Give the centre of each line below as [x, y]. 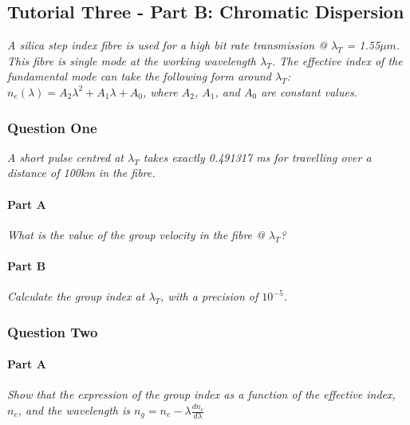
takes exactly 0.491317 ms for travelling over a [257, 157]
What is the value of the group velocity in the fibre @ [136, 234]
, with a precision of [209, 296]
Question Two [53, 331]
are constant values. [309, 91]
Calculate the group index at [76, 296]
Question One [52, 127]
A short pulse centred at [66, 157]
